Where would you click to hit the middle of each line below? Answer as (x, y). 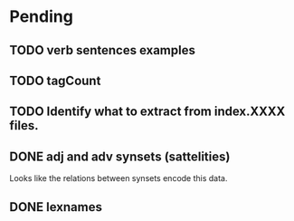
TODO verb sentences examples (103, 50)
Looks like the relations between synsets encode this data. (119, 178)
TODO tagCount (55, 80)
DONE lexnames (56, 207)
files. (24, 125)
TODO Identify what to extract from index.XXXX (147, 112)
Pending (42, 17)
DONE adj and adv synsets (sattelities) (120, 156)
